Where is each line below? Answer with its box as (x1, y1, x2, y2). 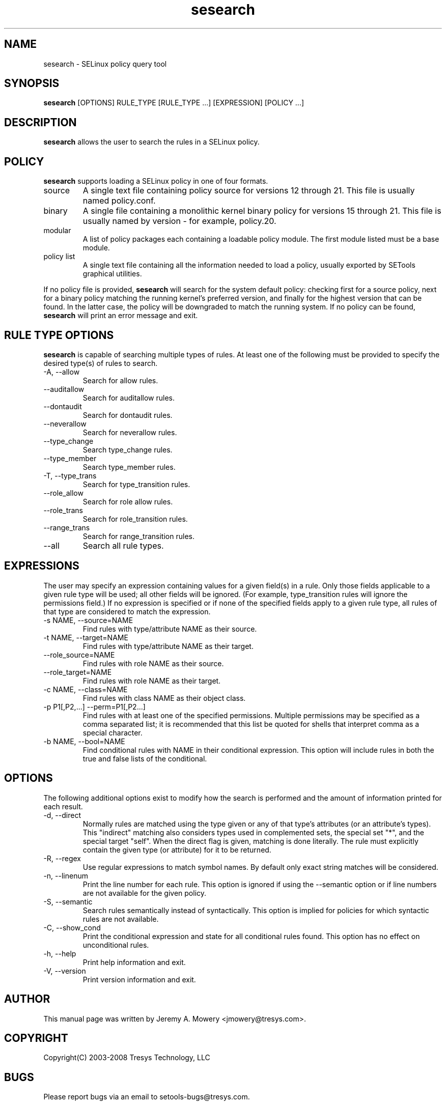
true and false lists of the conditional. (82, 754, 207, 763)
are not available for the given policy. (82, 888, 207, 897)
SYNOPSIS (4, 77, 60, 90)
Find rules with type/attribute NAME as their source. (82, 624, 257, 633)
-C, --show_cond (43, 923, 101, 932)
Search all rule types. (82, 540, 164, 551)
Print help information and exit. (82, 957, 186, 967)
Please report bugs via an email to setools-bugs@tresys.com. (43, 1092, 250, 1101)
